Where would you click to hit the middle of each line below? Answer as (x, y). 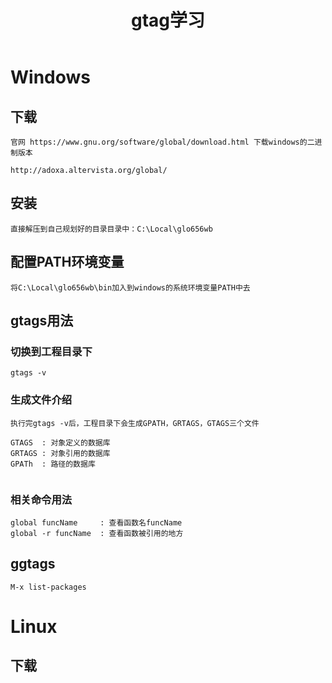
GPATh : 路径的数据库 (53, 464)
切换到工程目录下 (51, 351)
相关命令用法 (41, 499)
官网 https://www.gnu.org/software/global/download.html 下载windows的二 (162, 142)
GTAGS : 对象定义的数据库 (60, 442)
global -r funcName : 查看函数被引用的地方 (97, 533)
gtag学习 (168, 20)
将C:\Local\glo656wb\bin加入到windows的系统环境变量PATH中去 (130, 287)
